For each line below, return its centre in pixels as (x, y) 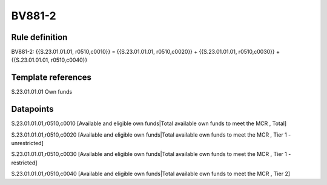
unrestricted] (27, 143)
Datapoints (32, 109)
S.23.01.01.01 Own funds (42, 92)
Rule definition (39, 37)
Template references (51, 78)
